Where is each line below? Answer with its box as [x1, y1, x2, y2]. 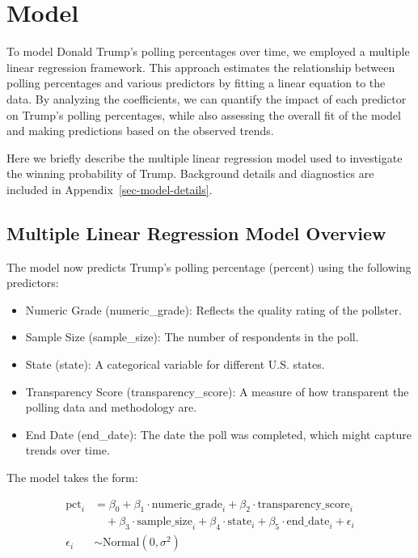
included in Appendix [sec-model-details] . [6, 180, 213, 197]
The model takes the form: [6, 469, 138, 486]
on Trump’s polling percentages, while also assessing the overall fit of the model [6, 106, 401, 123]
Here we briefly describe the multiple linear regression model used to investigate [6, 149, 403, 166]
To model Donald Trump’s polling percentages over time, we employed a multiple [6, 43, 410, 60]
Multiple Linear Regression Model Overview [6, 220, 386, 245]
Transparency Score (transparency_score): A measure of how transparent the [25, 383, 409, 399]
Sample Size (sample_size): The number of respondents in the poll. [25, 328, 359, 345]
